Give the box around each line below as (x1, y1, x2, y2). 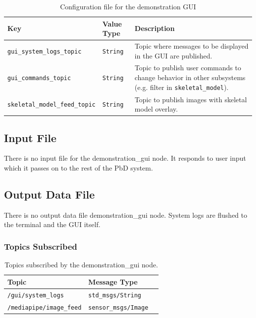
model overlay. (134, 104, 178, 114)
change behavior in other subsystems (134, 72, 246, 83)
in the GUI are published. (134, 50, 212, 60)
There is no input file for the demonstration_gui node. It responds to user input (4, 153, 246, 163)
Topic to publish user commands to (134, 62, 241, 73)
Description (134, 23, 175, 33)
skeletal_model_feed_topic (7, 101, 96, 109)
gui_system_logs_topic (7, 48, 82, 55)
